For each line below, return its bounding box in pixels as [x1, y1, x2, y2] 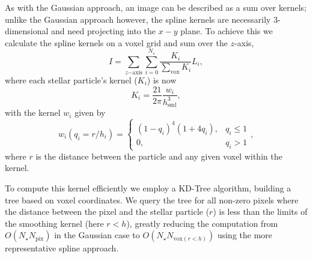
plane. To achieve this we [180, 25, 273, 37]
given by [74, 106, 106, 119]
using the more [217, 229, 273, 241]
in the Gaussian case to [54, 229, 140, 241]
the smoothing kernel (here [5, 217, 104, 229]
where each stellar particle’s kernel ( [5, 73, 138, 86]
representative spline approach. [5, 242, 119, 254]
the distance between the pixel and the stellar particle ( [5, 205, 210, 218]
